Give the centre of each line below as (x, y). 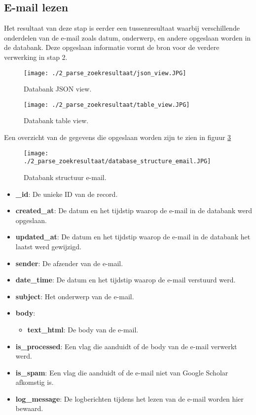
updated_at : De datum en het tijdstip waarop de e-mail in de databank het (133, 237)
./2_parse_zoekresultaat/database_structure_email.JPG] (117, 161)
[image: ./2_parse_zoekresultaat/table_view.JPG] (107, 105)
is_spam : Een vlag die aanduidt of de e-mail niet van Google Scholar (122, 372)
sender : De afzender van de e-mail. (69, 263)
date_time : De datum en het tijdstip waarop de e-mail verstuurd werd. (126, 280)
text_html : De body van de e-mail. (83, 329)
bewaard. (29, 408)
